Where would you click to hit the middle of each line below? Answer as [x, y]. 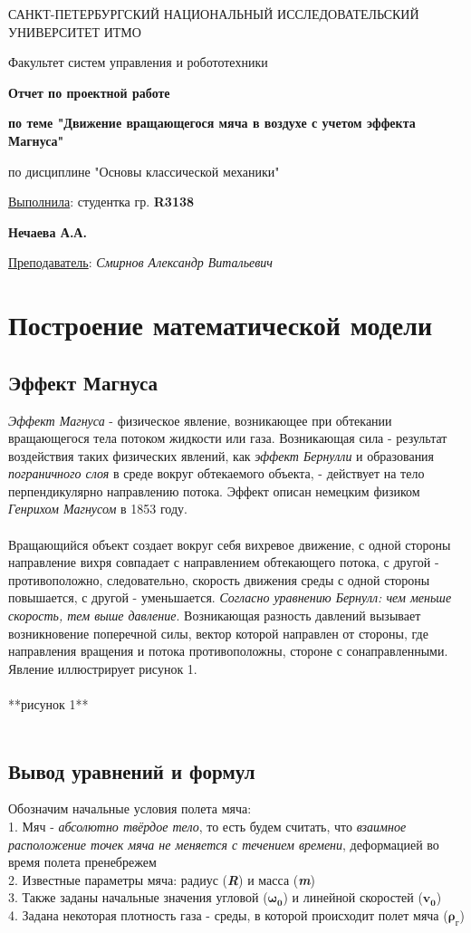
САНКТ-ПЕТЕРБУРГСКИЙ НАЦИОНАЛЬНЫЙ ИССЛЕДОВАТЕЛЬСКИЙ [214, 14]
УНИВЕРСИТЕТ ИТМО [75, 31]
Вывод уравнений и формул [132, 770]
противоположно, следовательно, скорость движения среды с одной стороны [219, 579]
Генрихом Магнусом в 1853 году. [98, 509]
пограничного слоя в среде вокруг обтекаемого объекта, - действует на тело [216, 473]
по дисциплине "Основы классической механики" [144, 171]
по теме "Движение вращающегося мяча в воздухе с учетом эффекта [212, 123]
